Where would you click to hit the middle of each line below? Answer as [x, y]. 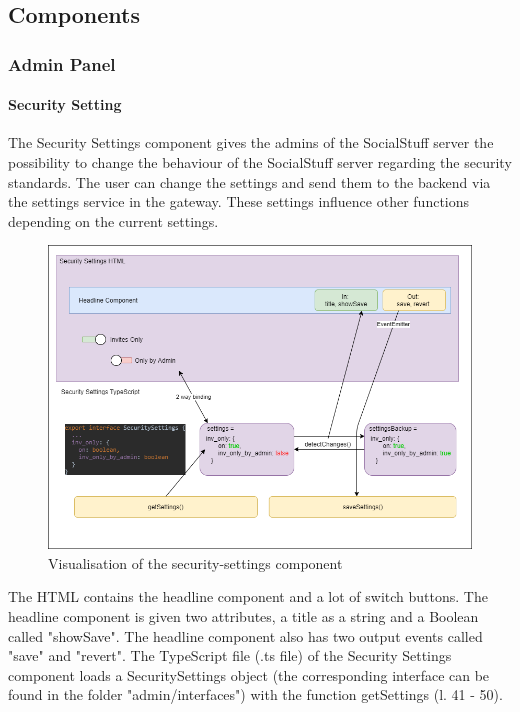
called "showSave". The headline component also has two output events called [245, 635]
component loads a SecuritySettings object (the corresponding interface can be [249, 674]
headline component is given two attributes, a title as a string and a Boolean [243, 615]
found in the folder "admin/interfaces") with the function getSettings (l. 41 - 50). [255, 694]
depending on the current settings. [113, 220]
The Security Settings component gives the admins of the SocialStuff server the [251, 142]
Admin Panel [62, 63]
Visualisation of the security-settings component [195, 562]
